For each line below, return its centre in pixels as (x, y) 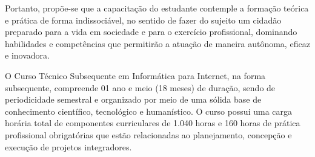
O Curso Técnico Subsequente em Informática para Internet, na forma (135, 75)
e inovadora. (27, 55)
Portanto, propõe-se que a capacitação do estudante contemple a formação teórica (157, 8)
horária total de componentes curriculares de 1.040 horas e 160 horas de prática (153, 123)
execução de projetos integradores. (68, 146)
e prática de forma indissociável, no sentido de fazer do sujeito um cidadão (143, 20)
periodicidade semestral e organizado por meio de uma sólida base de (133, 99)
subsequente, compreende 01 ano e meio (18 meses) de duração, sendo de (140, 87)
